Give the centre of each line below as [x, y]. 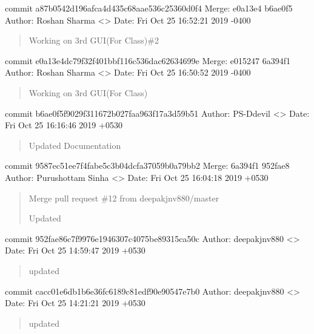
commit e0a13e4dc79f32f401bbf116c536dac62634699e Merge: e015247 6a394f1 [148, 60]
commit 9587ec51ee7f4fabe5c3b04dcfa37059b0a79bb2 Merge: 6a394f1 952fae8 [147, 165]
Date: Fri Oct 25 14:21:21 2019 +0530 [75, 303]
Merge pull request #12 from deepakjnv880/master [124, 198]
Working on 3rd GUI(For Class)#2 [94, 40]
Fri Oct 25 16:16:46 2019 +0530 [64, 125]
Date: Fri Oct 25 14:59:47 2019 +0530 [75, 250]
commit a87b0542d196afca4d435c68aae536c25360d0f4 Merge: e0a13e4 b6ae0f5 [149, 8]
